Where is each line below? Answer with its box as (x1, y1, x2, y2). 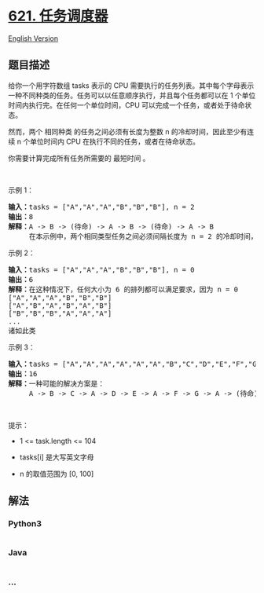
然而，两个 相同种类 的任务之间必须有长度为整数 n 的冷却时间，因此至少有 (8, 126, 247, 136)
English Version (8, 33, 59, 43)
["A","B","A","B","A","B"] (8, 301, 112, 310)
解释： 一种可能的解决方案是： (8, 379, 104, 388)
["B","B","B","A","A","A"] (8, 309, 112, 318)
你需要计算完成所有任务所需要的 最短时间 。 (8, 153, 150, 163)
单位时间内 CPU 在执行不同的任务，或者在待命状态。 (30, 137, 200, 146)
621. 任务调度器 (8, 7, 108, 25)
